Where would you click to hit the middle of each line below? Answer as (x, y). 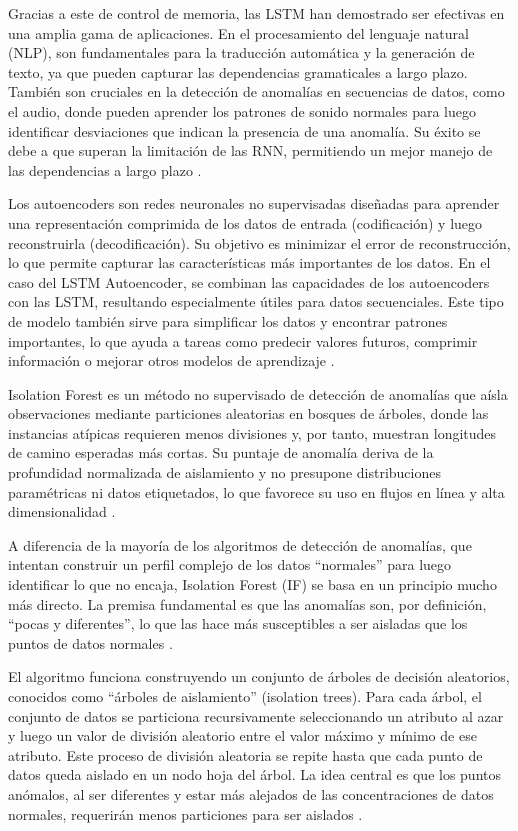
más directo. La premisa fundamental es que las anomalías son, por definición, (247, 603)
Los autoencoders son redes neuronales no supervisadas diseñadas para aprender (254, 203)
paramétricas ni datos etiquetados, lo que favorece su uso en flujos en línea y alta (256, 491)
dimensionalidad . (62, 511)
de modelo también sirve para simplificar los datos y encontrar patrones (228, 320)
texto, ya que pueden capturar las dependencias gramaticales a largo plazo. (238, 71)
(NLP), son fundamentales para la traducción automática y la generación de (241, 52)
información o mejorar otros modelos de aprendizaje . (171, 360)
